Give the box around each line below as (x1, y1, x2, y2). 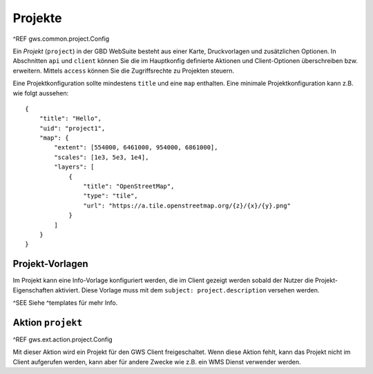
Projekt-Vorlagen (12, 258, 89, 270)
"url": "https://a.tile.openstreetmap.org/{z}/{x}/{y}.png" (83, 201, 291, 209)
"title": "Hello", (39, 115, 102, 122)
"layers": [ (54, 163, 95, 171)
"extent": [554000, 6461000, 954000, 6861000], (54, 144, 218, 151)
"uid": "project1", (39, 124, 106, 132)
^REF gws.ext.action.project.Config (12, 335, 113, 344)
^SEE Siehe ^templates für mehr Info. (12, 299, 118, 307)
